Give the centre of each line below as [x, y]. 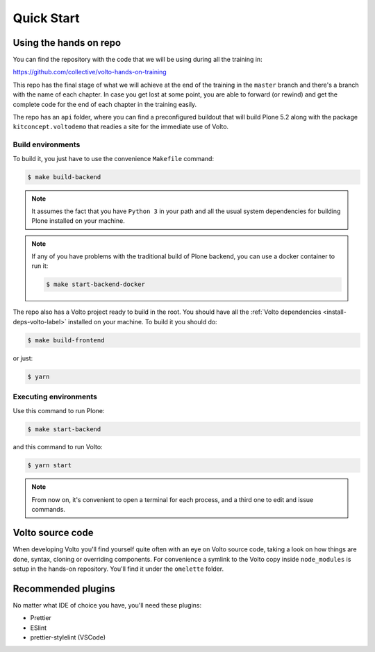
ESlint [39, 628]
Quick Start [46, 18]
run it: [40, 266]
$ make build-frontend [66, 340]
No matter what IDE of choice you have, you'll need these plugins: [107, 605]
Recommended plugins [64, 588]
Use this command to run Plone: [59, 410]
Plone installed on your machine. [78, 221]
